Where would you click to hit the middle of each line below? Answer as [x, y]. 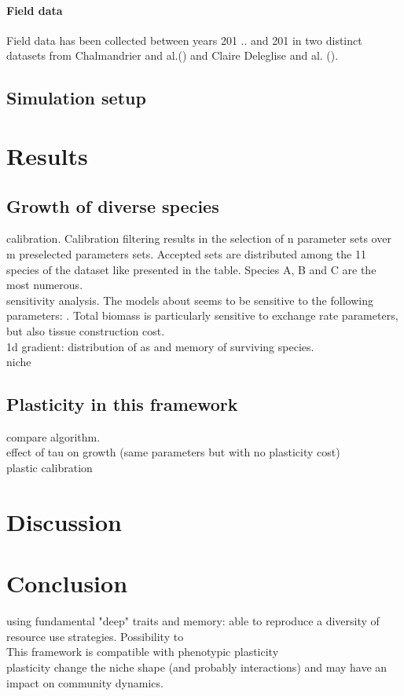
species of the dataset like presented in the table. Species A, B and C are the [191, 269]
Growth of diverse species [113, 205]
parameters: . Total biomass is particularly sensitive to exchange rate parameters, [202, 315]
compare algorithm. [53, 436]
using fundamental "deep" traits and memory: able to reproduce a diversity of [193, 621]
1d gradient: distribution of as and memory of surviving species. [160, 346]
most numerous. [45, 285]
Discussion [64, 521]
